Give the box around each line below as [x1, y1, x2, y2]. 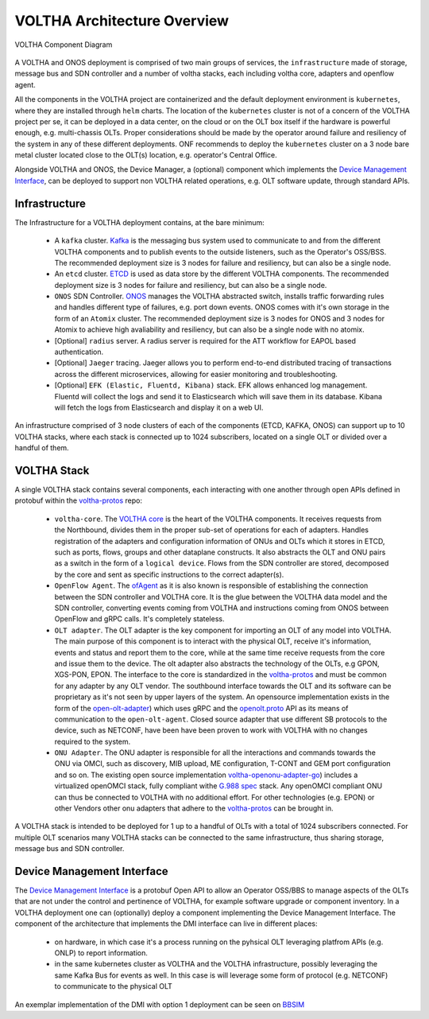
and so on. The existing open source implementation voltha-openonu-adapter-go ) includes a [54, 770, 358, 780]
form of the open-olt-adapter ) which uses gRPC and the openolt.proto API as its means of [54, 703, 349, 713]
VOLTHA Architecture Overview [14, 12, 230, 29]
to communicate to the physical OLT [54, 982, 172, 991]
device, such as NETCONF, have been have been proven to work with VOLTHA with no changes [54, 725, 369, 735]
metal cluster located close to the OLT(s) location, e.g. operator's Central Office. [14, 150, 277, 160]
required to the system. [54, 737, 131, 746]
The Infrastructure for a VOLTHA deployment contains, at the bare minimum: [14, 217, 265, 227]
